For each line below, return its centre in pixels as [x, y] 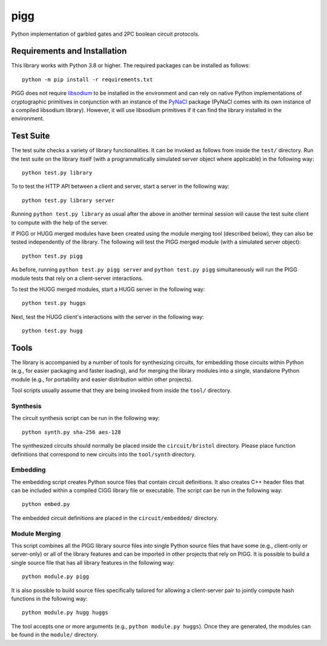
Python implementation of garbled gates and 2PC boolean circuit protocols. [105, 34]
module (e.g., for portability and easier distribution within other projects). [102, 379]
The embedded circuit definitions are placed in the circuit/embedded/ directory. [115, 518]
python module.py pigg [56, 577]
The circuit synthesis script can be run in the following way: [85, 418]
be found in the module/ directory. [55, 635]
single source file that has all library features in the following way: [93, 562]
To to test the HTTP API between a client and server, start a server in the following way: [120, 186]
